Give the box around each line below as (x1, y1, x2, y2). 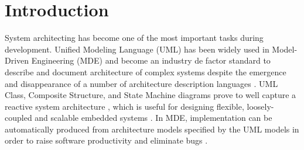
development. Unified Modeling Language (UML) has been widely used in (5, 43, 269, 55)
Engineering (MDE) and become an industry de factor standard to (31, 54, 271, 67)
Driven (5, 54, 29, 67)
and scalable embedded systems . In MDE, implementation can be (35, 111, 272, 124)
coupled (5, 111, 32, 124)
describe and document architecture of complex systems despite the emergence (5, 65, 286, 78)
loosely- (247, 100, 274, 112)
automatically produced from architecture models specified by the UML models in (5, 123, 299, 135)
